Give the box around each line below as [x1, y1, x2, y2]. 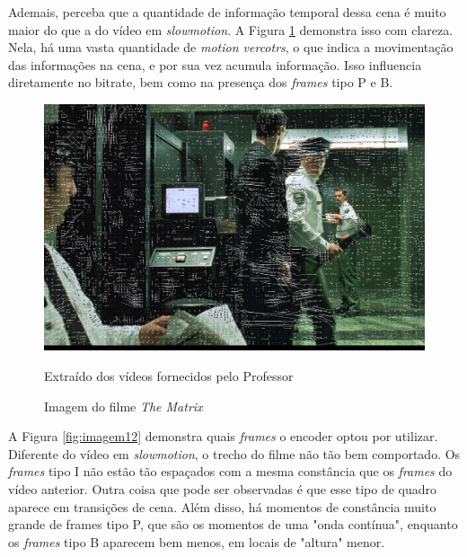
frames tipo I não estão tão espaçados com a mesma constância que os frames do [8, 462, 453, 481]
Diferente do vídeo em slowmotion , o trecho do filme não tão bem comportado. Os [8, 444, 461, 463]
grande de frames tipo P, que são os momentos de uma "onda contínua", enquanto [8, 515, 458, 534]
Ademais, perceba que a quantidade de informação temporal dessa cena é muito [8, 3, 446, 21]
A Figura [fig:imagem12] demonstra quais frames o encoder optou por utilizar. [8, 427, 438, 446]
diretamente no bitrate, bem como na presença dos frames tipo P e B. [8, 73, 393, 92]
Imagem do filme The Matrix [44, 396, 203, 415]
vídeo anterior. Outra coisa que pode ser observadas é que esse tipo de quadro [8, 480, 437, 499]
